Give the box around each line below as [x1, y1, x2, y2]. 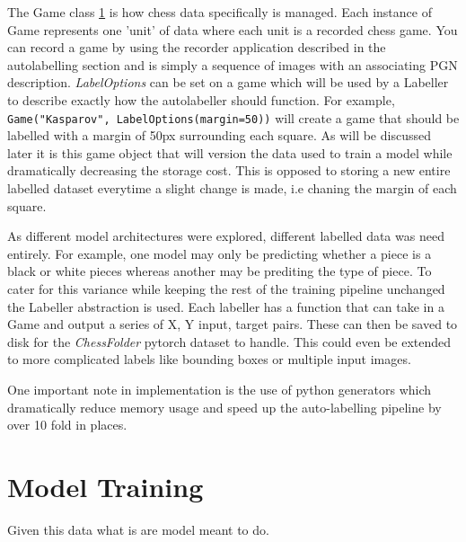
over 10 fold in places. [7, 415, 127, 434]
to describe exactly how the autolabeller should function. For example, [7, 90, 395, 109]
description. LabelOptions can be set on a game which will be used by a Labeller [7, 73, 449, 92]
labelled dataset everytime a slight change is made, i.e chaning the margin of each [7, 179, 457, 197]
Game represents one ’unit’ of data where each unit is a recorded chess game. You [7, 20, 458, 39]
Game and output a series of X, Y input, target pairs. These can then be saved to [7, 315, 458, 333]
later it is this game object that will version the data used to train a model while [7, 143, 453, 162]
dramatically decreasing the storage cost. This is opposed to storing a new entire [7, 161, 451, 180]
